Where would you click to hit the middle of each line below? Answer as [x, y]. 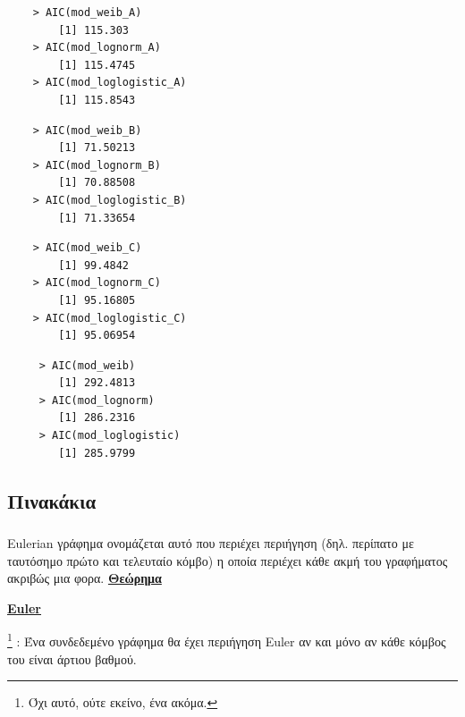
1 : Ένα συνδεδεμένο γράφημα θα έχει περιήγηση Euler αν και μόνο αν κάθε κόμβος [227, 640]
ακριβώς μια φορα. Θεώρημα [85, 578]
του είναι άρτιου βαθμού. [72, 658]
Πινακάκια [52, 500]
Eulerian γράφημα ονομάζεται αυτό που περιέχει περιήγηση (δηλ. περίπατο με [211, 542]
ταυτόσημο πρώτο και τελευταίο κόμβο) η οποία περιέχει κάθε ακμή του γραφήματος [228, 560]
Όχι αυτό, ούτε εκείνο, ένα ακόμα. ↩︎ [123, 702]
